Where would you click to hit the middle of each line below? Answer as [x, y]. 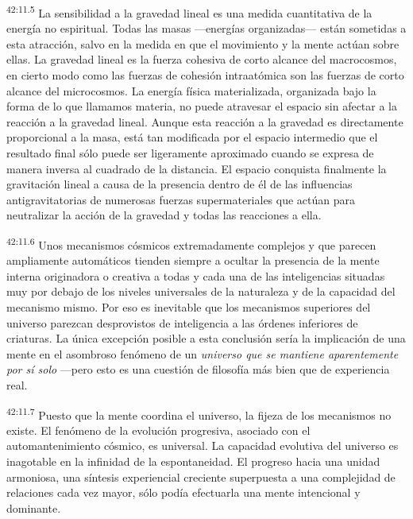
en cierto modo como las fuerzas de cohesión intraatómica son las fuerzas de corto [205, 75]
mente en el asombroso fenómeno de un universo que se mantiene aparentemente [203, 353]
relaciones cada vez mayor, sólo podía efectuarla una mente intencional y [183, 492]
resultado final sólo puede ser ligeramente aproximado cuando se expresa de [190, 153]
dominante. [34, 507]
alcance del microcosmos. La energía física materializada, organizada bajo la [191, 90]
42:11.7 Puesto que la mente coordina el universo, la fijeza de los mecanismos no [199, 413]
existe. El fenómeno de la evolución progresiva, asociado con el [158, 430]
